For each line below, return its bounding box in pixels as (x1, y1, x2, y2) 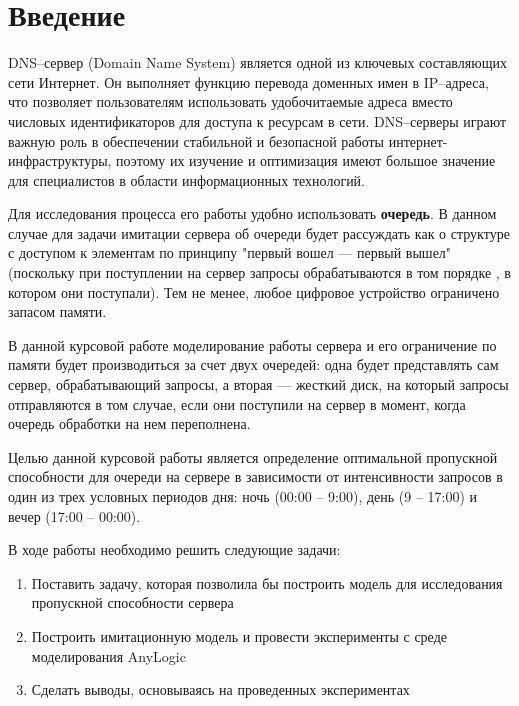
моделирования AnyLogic (31, 645, 186, 666)
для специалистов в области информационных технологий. (8, 169, 366, 190)
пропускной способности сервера (31, 592, 234, 613)
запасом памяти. (8, 301, 107, 322)
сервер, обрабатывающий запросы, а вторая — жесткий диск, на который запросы (8, 374, 509, 395)
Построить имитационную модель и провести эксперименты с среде (31, 625, 447, 646)
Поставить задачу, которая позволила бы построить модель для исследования (31, 572, 503, 593)
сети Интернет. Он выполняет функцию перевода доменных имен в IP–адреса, (8, 71, 489, 92)
